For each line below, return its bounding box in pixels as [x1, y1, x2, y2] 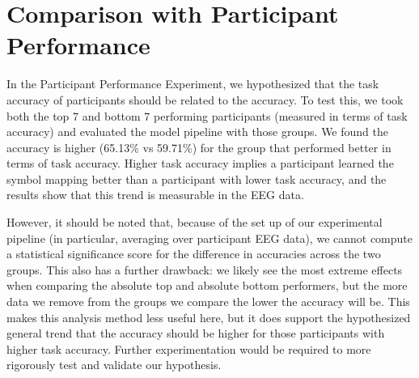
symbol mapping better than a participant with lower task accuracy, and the [6, 170, 387, 187]
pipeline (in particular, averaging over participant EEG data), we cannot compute [6, 229, 413, 246]
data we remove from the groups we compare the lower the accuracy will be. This [6, 293, 410, 310]
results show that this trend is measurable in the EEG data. [6, 186, 304, 203]
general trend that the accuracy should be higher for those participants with [6, 325, 385, 342]
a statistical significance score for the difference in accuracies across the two [6, 245, 381, 262]
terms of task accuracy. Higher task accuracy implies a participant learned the [6, 155, 394, 172]
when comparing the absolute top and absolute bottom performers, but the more [6, 277, 408, 294]
